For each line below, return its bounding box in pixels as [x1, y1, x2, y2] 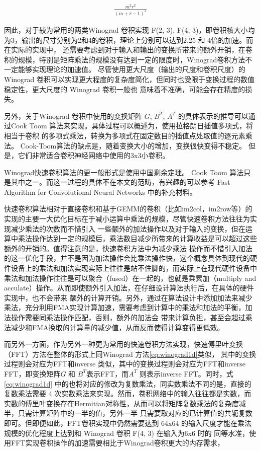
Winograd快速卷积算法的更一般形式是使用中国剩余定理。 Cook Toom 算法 [4, 167, 244, 177]
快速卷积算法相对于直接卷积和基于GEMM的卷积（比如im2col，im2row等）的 [4, 203, 252, 214]
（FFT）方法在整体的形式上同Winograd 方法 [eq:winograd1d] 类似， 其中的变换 [4, 348, 256, 359]
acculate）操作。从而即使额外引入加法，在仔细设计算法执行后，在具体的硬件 [4, 282, 254, 293]
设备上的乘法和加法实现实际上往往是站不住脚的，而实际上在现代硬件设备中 [11, 263, 257, 273]
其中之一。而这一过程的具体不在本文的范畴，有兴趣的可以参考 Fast [11, 177, 230, 187]
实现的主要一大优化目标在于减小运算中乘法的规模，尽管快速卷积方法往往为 [4, 213, 250, 224]
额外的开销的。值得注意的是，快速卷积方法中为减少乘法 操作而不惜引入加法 [4, 243, 252, 253]
